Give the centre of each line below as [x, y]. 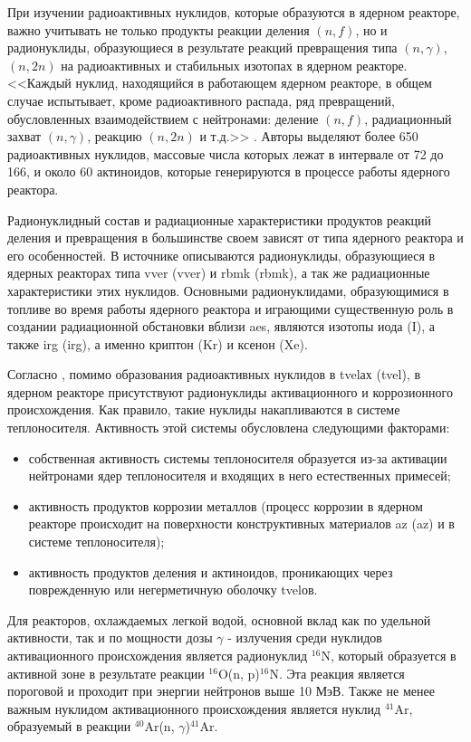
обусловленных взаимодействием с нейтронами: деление [163, 118]
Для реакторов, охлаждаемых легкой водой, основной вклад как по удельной [219, 619]
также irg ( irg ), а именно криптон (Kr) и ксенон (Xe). [158, 343]
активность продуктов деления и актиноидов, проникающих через [211, 571]
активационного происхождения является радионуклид [158, 655]
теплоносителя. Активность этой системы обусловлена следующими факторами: [229, 428]
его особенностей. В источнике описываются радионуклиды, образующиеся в [221, 255]
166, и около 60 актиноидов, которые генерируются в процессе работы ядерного [229, 171]
